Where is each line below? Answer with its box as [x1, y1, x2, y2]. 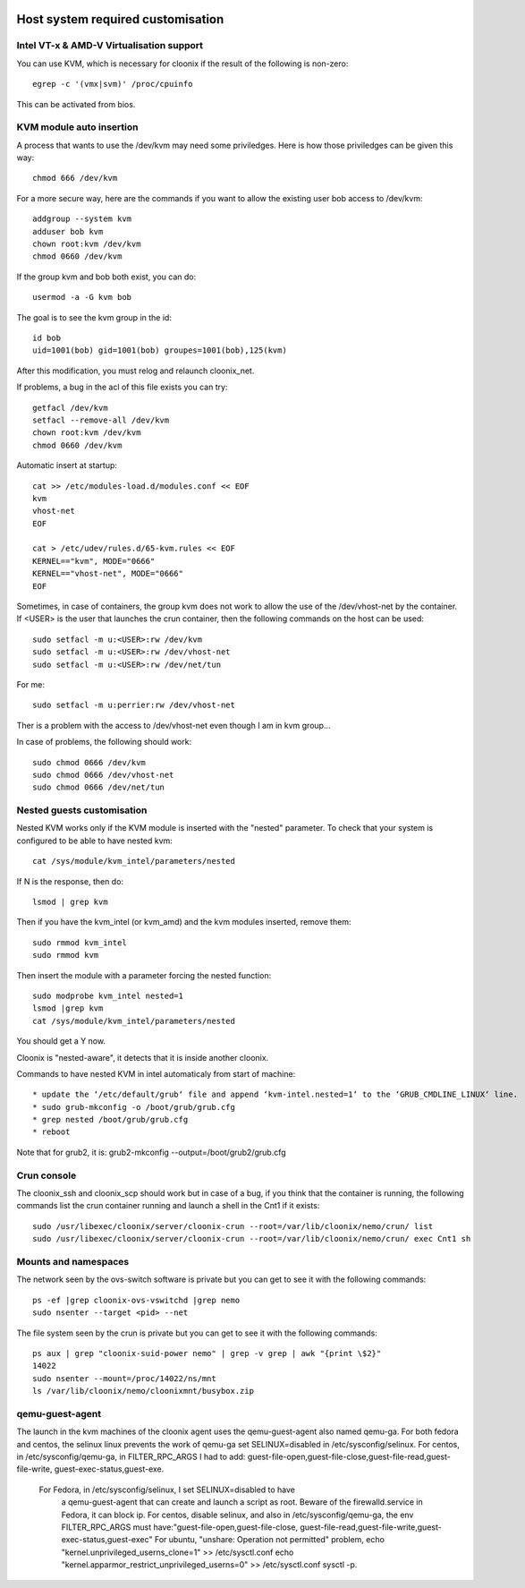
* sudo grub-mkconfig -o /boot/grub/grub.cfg [32, 1102, 236, 1112]
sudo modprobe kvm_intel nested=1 [32, 990, 183, 1001]
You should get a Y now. [16, 1036, 106, 1046]
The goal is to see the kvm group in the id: [16, 312, 172, 322]
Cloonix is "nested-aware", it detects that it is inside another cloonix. [16, 1052, 269, 1063]
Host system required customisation [16, 12, 224, 27]
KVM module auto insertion [16, 121, 139, 133]
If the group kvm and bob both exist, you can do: [16, 271, 197, 282]
